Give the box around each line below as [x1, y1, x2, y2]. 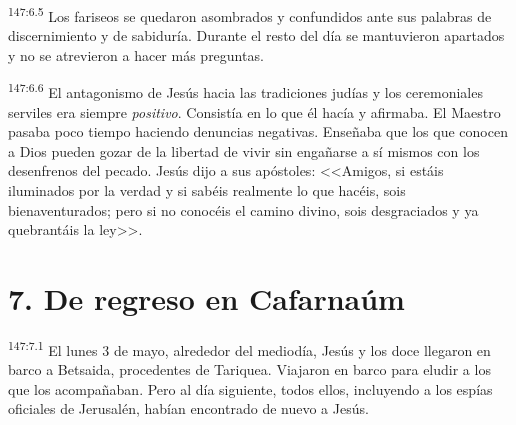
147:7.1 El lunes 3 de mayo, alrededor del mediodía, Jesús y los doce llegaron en [8, 336, 491, 360]
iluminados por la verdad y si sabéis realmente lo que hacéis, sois [8, 180, 406, 201]
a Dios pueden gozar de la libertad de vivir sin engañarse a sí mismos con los [8, 140, 480, 161]
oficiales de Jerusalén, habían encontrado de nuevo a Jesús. [8, 398, 369, 419]
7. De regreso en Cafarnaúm [8, 278, 405, 319]
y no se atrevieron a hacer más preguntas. [8, 44, 264, 65]
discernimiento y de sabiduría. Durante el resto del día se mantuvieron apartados [8, 25, 505, 46]
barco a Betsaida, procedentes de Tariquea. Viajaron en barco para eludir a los [8, 359, 491, 380]
